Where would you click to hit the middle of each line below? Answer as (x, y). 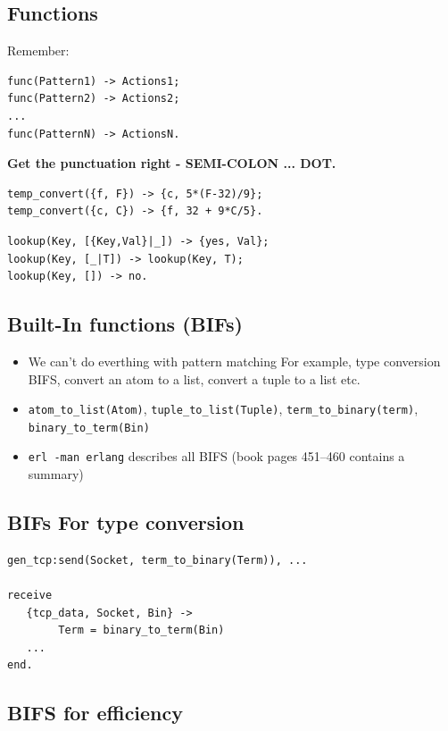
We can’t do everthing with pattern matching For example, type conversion (234, 361)
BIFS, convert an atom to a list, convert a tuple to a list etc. (194, 378)
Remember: (38, 50)
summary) (56, 474)
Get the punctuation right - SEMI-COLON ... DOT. (172, 163)
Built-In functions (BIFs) (125, 324)
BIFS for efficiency (95, 713)
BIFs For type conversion (126, 522)
